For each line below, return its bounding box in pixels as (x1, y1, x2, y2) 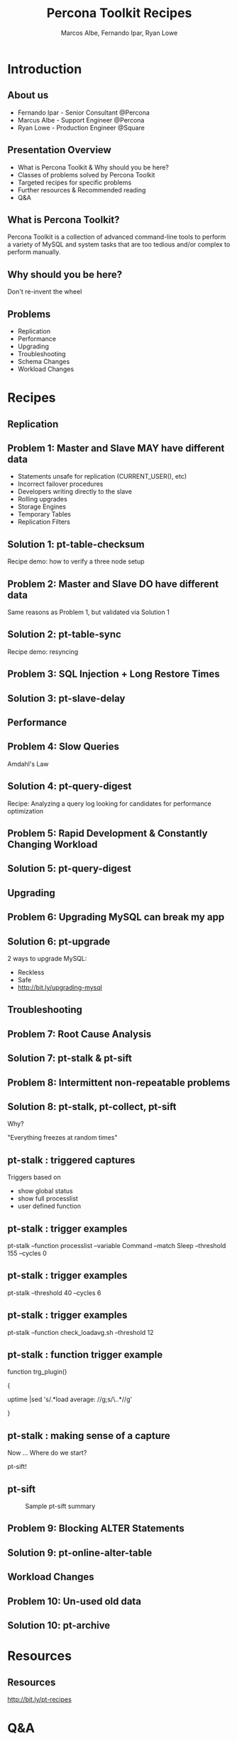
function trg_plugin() (7, 1368, 67, 1376)
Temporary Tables (17, 510, 71, 519)
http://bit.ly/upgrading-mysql (17, 983, 103, 992)
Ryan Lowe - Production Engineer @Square (17, 123, 145, 132)
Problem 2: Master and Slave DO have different (7, 578, 219, 590)
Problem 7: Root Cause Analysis (7, 1028, 152, 1040)
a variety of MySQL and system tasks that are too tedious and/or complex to (7, 240, 231, 249)
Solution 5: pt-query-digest (7, 863, 131, 875)
